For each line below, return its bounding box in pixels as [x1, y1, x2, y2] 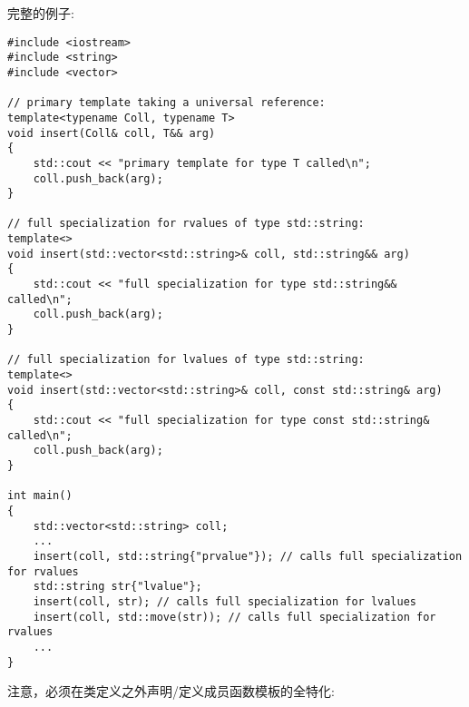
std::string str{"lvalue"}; [33, 580, 202, 594]
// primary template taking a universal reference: [7, 96, 326, 110]
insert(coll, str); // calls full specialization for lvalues [33, 594, 417, 608]
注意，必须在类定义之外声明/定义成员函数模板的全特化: [7, 682, 335, 701]
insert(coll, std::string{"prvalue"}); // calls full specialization [33, 549, 463, 563]
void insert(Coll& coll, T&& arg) [7, 126, 216, 140]
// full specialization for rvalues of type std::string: [7, 217, 365, 231]
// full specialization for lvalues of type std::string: [7, 353, 365, 367]
